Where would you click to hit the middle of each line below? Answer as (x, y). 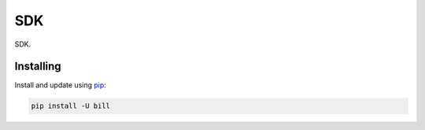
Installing (38, 67)
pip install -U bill (70, 106)
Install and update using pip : (60, 85)
